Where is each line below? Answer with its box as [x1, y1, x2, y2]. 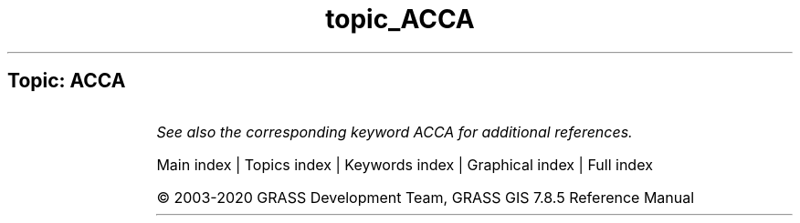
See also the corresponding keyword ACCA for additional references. [156, 122, 633, 141]
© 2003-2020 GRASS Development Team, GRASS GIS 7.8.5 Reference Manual [156, 188, 695, 207]
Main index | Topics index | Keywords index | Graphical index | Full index [156, 155, 653, 174]
